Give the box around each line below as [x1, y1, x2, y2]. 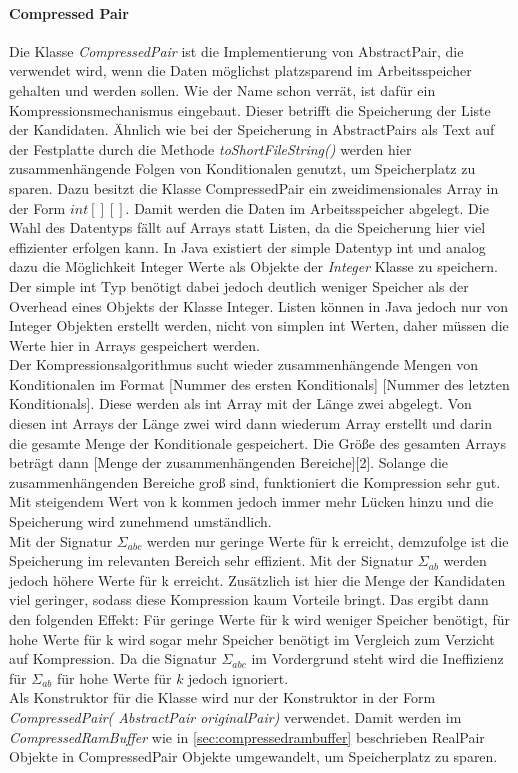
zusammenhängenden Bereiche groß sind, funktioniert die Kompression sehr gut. [9, 471, 501, 492]
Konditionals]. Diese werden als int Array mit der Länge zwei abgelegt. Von [9, 393, 472, 414]
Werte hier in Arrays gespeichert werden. [9, 334, 260, 355]
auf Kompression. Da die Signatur [9, 648, 217, 669]
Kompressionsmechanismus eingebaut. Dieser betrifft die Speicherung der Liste [9, 99, 491, 120]
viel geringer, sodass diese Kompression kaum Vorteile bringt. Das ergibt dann [9, 589, 489, 610]
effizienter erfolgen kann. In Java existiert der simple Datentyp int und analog [9, 236, 486, 257]
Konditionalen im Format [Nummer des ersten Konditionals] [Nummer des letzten [9, 373, 510, 394]
